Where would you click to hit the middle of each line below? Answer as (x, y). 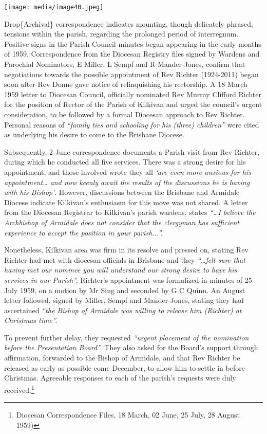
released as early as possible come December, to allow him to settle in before (125, 367)
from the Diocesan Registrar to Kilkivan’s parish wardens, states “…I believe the (130, 212)
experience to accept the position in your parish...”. (83, 232)
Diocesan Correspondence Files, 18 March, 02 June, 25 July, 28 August (128, 415)
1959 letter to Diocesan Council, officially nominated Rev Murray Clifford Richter (133, 94)
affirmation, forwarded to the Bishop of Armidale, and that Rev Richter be (122, 358)
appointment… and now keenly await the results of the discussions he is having (127, 182)
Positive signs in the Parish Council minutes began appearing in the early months (133, 43)
